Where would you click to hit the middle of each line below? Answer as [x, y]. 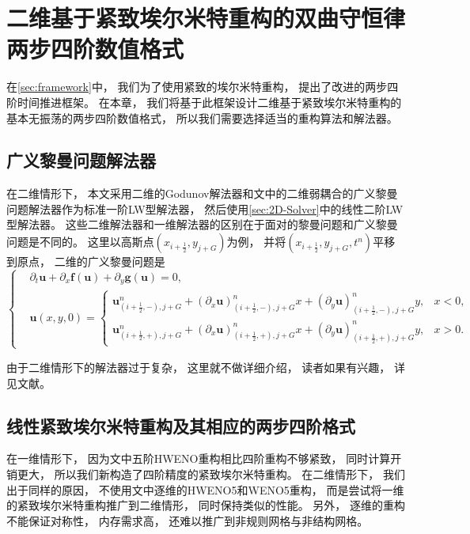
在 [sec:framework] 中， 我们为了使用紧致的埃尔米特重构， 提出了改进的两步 [197, 87]
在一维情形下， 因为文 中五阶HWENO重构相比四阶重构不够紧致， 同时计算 [199, 458]
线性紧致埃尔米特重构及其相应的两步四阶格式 [181, 425]
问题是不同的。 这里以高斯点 [80, 242]
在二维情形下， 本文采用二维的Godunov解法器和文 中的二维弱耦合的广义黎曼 [202, 193]
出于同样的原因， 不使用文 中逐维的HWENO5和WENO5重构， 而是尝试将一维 [205, 489]
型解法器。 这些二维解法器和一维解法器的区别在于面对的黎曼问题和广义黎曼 [202, 224]
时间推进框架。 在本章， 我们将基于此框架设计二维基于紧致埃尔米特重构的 [209, 102]
